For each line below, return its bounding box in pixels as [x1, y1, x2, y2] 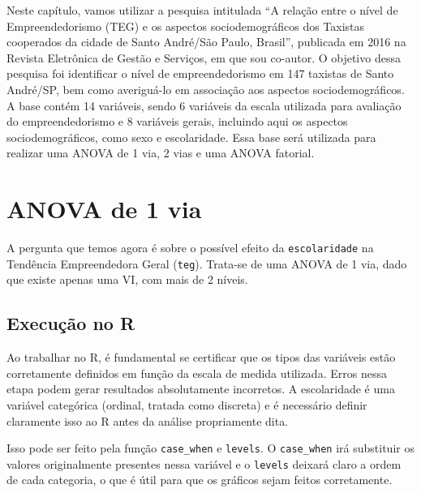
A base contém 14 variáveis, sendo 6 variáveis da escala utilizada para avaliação [6, 96, 402, 114]
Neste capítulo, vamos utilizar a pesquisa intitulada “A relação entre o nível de [6, 2, 398, 18]
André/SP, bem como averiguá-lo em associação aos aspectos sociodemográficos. [6, 80, 405, 97]
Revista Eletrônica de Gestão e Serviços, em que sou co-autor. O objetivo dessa [6, 49, 401, 66]
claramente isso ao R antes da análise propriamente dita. [6, 412, 289, 429]
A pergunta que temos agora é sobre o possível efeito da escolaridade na [6, 239, 374, 256]
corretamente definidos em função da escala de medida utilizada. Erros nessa [6, 364, 387, 381]
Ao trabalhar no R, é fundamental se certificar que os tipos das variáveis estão [6, 349, 396, 366]
